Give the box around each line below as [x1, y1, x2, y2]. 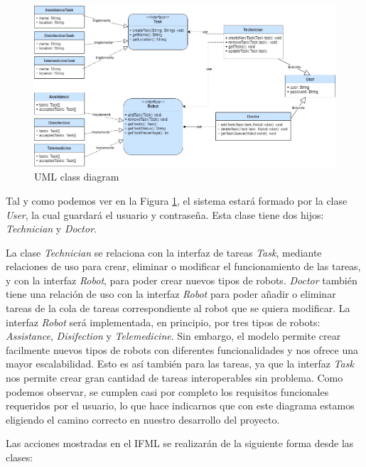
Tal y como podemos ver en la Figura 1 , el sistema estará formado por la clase [6, 193, 348, 208]
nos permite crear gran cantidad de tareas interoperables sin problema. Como [6, 370, 343, 385]
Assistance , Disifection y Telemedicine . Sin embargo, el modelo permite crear [6, 328, 341, 343]
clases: [6, 450, 33, 465]
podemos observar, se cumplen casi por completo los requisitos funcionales [6, 384, 329, 399]
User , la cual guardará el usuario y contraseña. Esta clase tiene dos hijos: [6, 207, 324, 222]
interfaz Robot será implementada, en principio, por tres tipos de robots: [6, 314, 321, 329]
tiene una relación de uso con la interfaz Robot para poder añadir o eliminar [6, 286, 336, 301]
